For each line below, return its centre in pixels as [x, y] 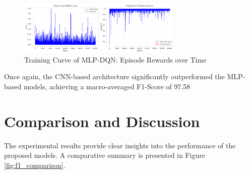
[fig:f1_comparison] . [35, 165]
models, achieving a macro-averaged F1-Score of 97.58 [107, 86]
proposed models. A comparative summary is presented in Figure [105, 155]
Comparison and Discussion [102, 121]
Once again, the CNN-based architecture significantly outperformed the [114, 76]
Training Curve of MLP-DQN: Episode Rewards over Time [115, 59]
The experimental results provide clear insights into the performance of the [120, 145]
